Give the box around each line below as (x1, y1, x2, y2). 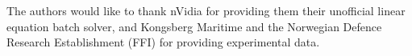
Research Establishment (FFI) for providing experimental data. (6, 34, 320, 50)
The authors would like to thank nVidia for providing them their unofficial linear (6, 2, 406, 18)
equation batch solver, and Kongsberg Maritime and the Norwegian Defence (6, 18, 382, 34)
